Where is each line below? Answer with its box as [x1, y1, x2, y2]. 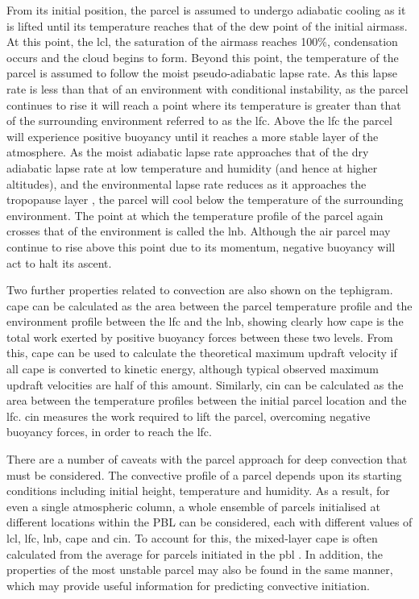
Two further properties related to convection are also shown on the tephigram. [6, 281, 393, 298]
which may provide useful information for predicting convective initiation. [6, 576, 371, 593]
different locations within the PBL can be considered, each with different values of [6, 514, 413, 530]
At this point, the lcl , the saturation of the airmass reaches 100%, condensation [6, 33, 398, 50]
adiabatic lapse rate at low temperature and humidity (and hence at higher [6, 159, 378, 176]
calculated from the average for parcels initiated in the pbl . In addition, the [6, 545, 383, 562]
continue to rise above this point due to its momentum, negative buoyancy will [6, 238, 396, 255]
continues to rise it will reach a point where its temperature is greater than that [6, 96, 401, 113]
